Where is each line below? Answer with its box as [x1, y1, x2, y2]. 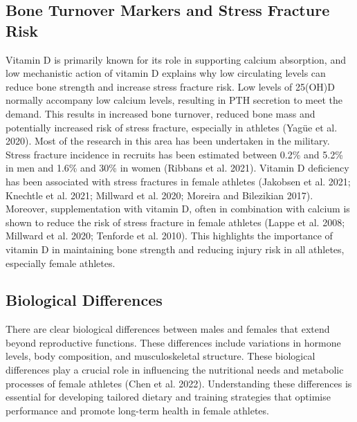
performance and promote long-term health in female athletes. [6, 403, 269, 417]
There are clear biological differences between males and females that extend [6, 322, 330, 336]
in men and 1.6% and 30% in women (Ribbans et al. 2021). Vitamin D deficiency [6, 160, 349, 175]
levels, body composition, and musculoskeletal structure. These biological [6, 349, 315, 363]
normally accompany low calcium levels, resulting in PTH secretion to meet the [6, 93, 342, 107]
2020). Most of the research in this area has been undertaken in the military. [6, 134, 330, 148]
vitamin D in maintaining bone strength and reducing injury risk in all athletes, [6, 241, 345, 256]
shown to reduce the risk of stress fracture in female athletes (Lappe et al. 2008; [6, 214, 345, 229]
